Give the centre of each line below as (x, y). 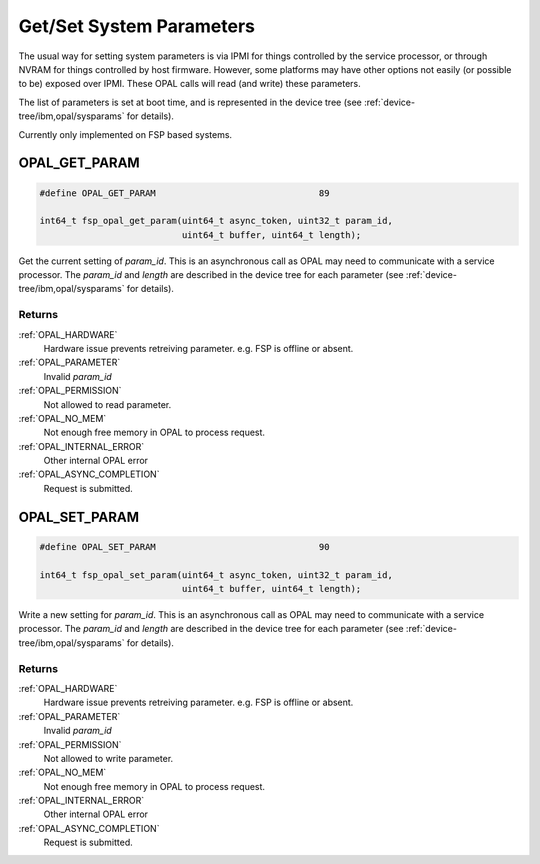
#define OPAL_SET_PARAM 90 (184, 546)
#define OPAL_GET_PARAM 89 (184, 193)
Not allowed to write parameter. (108, 758)
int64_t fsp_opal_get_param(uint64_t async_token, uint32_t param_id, (216, 221)
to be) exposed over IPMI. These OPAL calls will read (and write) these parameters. (189, 84)
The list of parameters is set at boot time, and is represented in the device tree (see (190, 102)
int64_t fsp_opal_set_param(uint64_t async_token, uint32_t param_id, (216, 574)
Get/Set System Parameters (136, 26)
